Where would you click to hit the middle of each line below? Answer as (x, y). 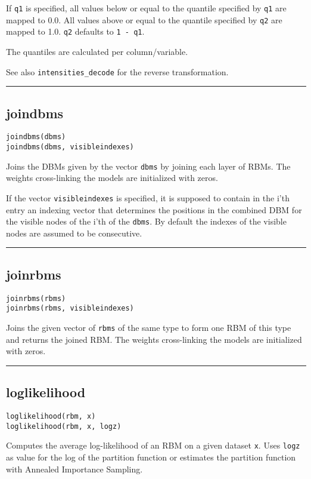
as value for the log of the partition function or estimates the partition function (151, 457)
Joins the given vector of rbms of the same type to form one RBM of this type (149, 327)
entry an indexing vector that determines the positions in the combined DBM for (154, 209)
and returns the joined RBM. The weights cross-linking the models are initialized (154, 339)
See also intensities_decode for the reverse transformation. (117, 71)
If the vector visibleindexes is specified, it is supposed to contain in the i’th (148, 197)
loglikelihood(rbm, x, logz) (64, 426)
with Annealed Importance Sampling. (74, 469)
